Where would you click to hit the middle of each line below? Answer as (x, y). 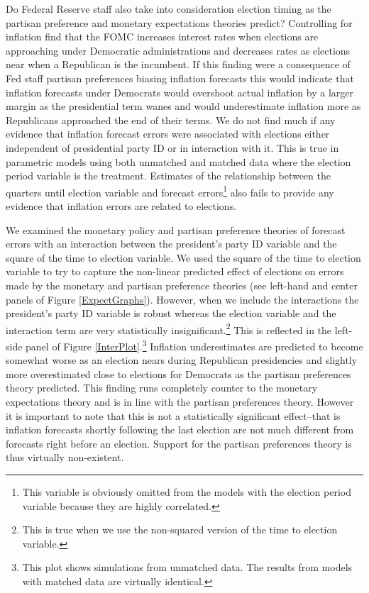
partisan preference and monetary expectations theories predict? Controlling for (179, 22)
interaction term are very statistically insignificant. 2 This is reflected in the (169, 328)
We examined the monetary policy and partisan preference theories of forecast (176, 229)
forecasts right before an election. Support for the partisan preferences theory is (179, 443)
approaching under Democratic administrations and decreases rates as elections (178, 50)
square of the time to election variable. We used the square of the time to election (183, 257)
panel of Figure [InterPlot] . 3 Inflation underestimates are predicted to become (194, 345)
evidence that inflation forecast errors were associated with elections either (168, 134)
